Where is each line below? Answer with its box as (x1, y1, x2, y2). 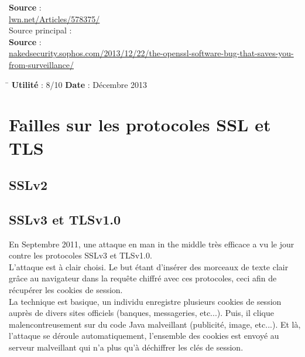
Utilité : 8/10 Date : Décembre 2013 (11, 78, 148, 90)
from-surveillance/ (9, 58, 74, 70)
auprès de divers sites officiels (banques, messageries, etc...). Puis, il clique (9, 307, 274, 319)
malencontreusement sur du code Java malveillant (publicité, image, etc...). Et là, (9, 318, 301, 330)
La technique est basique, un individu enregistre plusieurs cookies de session (9, 295, 282, 307)
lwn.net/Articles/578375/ (9, 12, 100, 25)
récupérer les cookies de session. (9, 284, 123, 296)
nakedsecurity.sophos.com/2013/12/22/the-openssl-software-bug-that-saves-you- (9, 47, 294, 59)
